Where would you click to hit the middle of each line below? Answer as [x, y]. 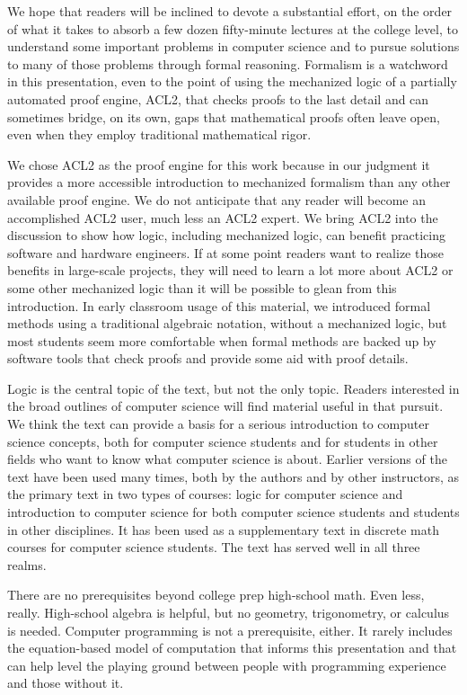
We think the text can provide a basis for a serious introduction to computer [218, 424]
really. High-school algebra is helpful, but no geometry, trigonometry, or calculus [229, 612]
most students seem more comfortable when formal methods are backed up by [222, 340]
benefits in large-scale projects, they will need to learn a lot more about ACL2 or [230, 270]
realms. [27, 564]
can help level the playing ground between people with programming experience [227, 665]
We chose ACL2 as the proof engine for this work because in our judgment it [219, 164]
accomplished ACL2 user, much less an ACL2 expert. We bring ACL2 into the [223, 217]
